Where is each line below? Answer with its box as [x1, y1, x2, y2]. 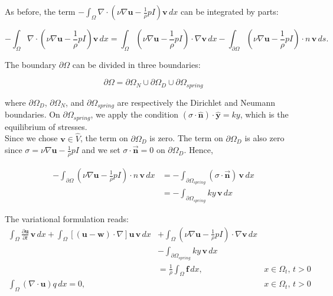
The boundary [5, 58, 57, 70]
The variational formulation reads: [5, 212, 129, 225]
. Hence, [184, 144, 213, 156]
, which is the [240, 108, 289, 121]
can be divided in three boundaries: [72, 58, 201, 70]
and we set [81, 144, 120, 156]
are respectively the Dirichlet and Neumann [117, 96, 276, 108]
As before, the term [5, 5, 76, 17]
